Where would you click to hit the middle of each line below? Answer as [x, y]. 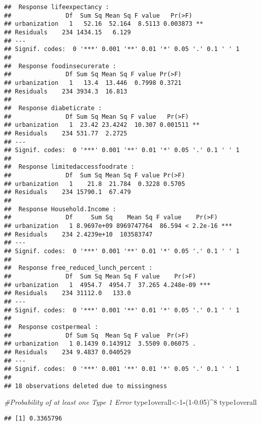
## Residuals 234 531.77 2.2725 [66, 133]
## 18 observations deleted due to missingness [86, 386]
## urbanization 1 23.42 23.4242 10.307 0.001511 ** [102, 125]
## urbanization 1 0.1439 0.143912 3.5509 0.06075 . [100, 344]
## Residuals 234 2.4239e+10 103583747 [78, 234]
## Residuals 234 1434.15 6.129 [68, 32]
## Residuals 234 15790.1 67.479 [68, 192]
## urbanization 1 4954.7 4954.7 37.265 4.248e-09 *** [107, 285]
